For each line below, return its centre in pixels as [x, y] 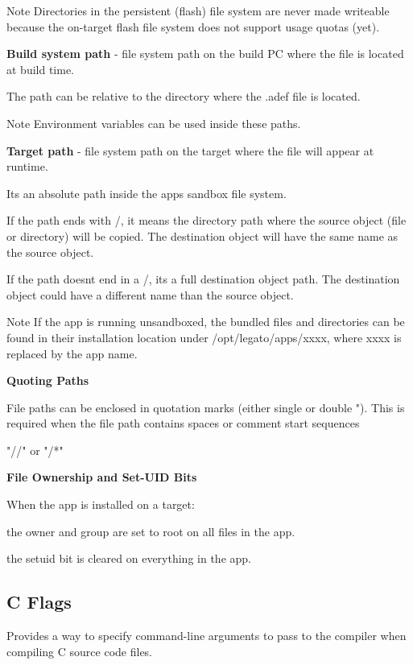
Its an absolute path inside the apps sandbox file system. [147, 193]
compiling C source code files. [80, 651]
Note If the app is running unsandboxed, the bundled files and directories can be [206, 322]
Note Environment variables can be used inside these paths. [154, 123]
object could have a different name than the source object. [150, 294]
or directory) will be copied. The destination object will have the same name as [202, 235]
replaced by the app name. [72, 353]
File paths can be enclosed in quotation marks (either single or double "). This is [206, 407]
